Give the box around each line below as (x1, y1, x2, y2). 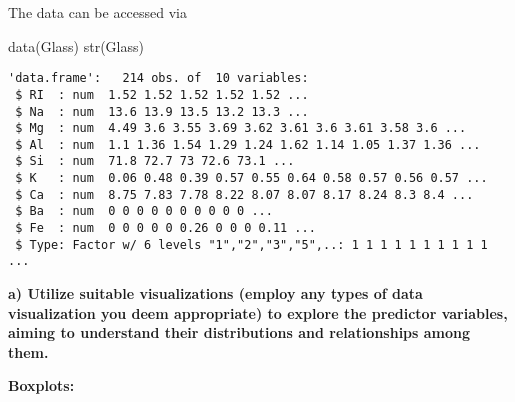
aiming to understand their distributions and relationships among (8, 322, 471, 343)
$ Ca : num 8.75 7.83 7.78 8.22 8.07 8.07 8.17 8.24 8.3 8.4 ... (15, 187, 474, 202)
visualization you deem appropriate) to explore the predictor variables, (8, 302, 508, 323)
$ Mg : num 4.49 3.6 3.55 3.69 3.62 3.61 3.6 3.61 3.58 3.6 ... (15, 121, 467, 136)
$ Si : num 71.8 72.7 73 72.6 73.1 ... (15, 154, 295, 169)
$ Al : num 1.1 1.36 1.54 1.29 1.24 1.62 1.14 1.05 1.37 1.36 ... (15, 137, 481, 152)
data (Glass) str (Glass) (8, 35, 144, 56)
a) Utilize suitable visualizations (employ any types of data (8, 283, 423, 304)
